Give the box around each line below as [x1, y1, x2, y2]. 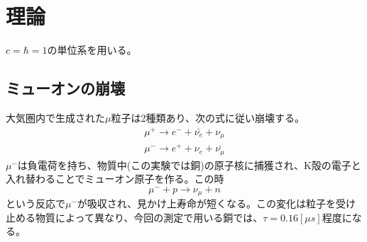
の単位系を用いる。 [47, 42, 137, 57]
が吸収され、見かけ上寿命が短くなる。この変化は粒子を [77, 196, 336, 211]
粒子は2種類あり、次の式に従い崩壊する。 [111, 110, 305, 125]
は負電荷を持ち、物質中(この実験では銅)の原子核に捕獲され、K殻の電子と [17, 157, 361, 172]
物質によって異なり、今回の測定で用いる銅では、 [35, 209, 263, 224]
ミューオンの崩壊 [6, 77, 125, 99]
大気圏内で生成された [6, 110, 105, 125]
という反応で [6, 196, 65, 211]
